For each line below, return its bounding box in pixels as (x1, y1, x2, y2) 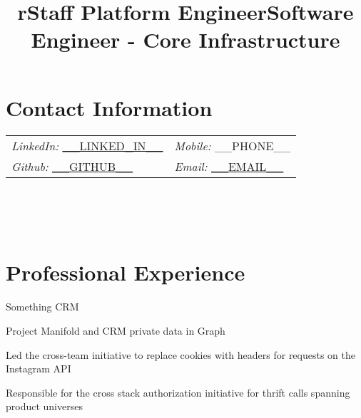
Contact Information (6, 93, 213, 122)
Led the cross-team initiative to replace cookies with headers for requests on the (6, 347, 356, 362)
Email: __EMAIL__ (174, 157, 284, 174)
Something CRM (6, 299, 79, 314)
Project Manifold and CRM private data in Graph (6, 323, 225, 338)
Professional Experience (6, 258, 245, 287)
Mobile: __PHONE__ (174, 137, 291, 154)
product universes (6, 399, 83, 414)
